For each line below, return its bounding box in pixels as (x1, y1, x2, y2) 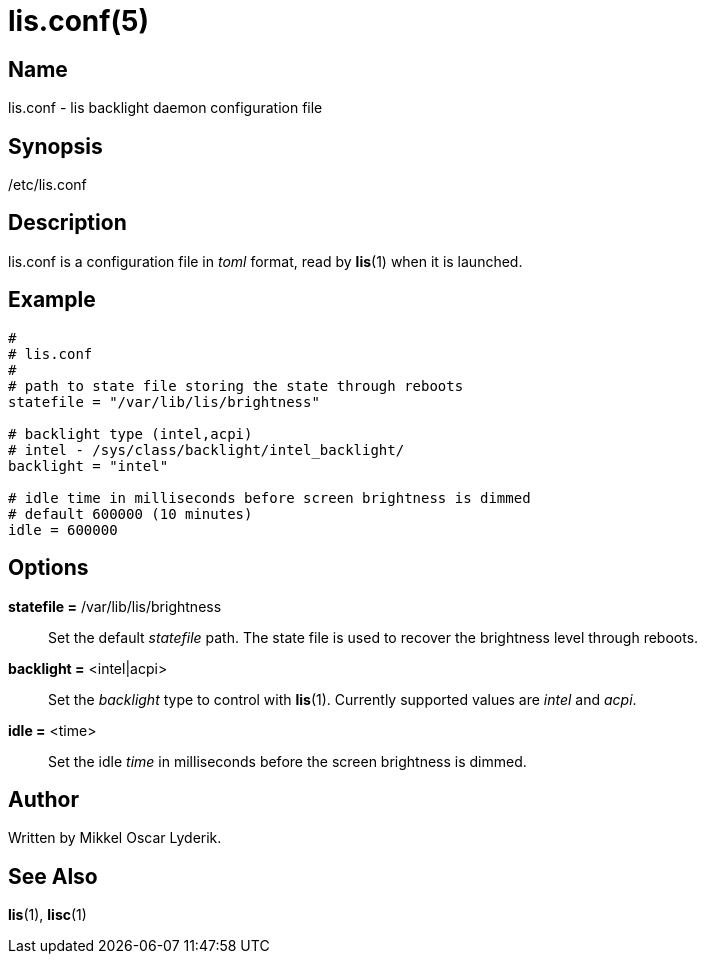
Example (8, 287, 96, 313)
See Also (8, 863, 98, 889)
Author (8, 786, 79, 812)
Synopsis (8, 133, 103, 159)
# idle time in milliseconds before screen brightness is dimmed (8, 489, 531, 506)
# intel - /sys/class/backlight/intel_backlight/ (8, 441, 405, 458)
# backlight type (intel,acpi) (8, 425, 253, 442)
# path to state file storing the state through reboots (8, 377, 464, 394)
